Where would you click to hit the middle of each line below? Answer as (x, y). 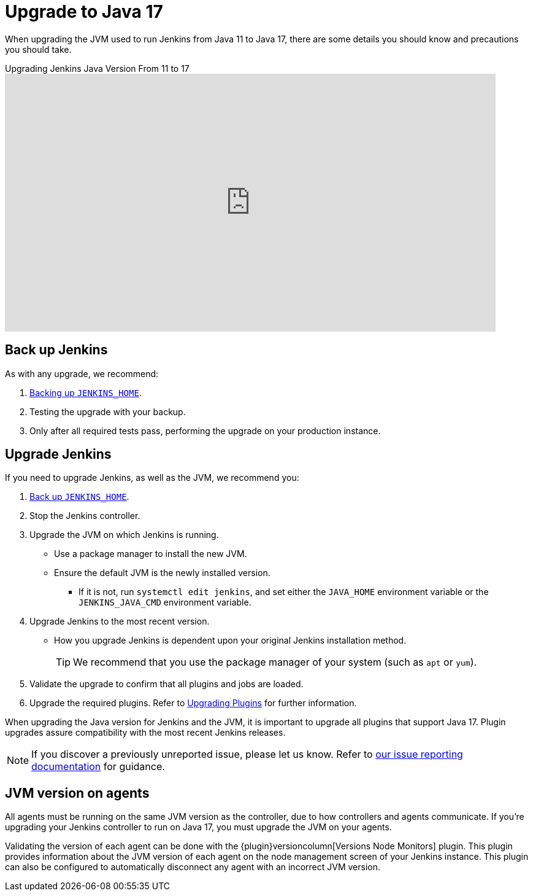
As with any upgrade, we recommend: (82, 373)
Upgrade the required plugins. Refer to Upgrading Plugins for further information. (193, 703)
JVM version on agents (77, 793)
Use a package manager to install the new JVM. (151, 554)
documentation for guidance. (98, 767)
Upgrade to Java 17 (84, 12)
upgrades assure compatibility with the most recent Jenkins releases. (145, 733)
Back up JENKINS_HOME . (79, 497)
